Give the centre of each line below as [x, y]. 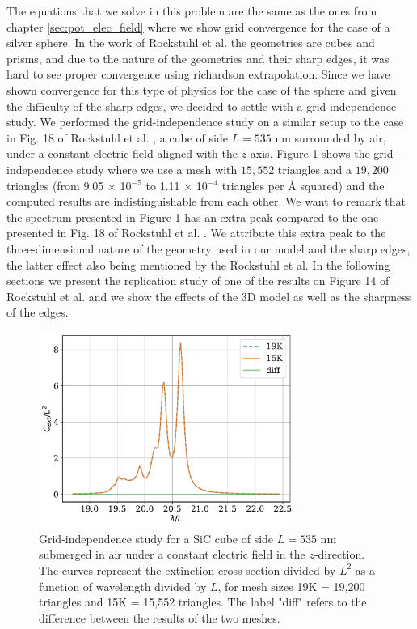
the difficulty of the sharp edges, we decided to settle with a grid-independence [202, 106]
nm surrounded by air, [331, 137]
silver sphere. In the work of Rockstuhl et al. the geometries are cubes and [191, 42]
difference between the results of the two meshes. [160, 617]
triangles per [253, 185]
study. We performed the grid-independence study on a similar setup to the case [205, 122]
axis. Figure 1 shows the [310, 153]
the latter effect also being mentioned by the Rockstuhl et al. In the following [198, 264]
